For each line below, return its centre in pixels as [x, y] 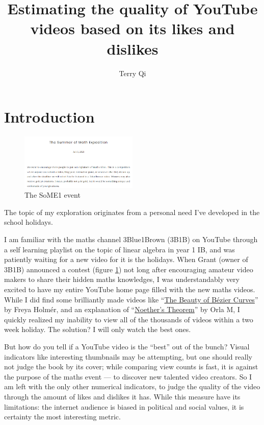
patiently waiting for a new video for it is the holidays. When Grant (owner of [126, 259]
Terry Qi [133, 73]
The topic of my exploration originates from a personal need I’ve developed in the [132, 212]
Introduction [49, 117]
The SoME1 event [52, 195]
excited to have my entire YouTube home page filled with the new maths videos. [130, 289]
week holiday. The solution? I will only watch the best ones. [98, 329]
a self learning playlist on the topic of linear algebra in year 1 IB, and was [120, 249]
